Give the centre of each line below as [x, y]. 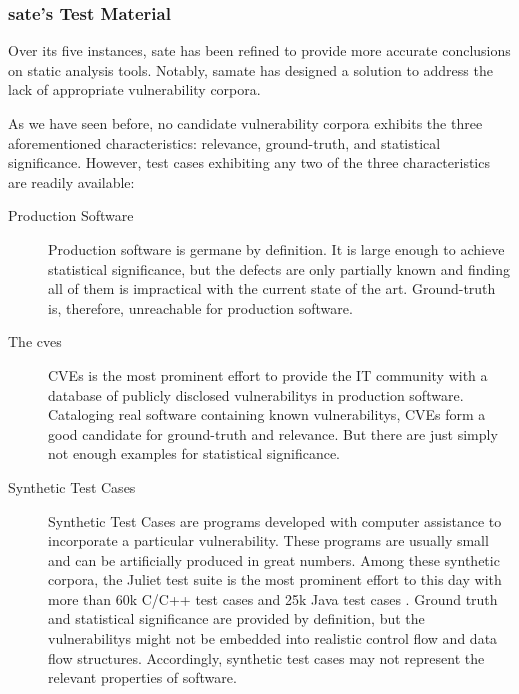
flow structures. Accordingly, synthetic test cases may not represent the [266, 657]
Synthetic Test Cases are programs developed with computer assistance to [275, 520]
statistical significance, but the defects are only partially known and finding [279, 268]
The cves [35, 341]
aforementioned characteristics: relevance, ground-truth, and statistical [224, 142]
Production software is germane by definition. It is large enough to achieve [276, 248]
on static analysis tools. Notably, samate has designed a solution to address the [250, 69]
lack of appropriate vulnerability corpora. [134, 89]
